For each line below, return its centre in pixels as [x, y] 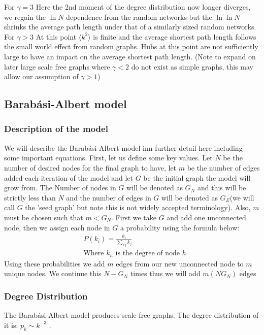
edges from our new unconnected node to [180, 263]
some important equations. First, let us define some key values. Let [108, 158]
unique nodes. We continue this [53, 273]
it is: [11, 325]
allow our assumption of [41, 76]
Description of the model [56, 129]
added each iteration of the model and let [69, 177]
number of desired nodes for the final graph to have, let [90, 167]
